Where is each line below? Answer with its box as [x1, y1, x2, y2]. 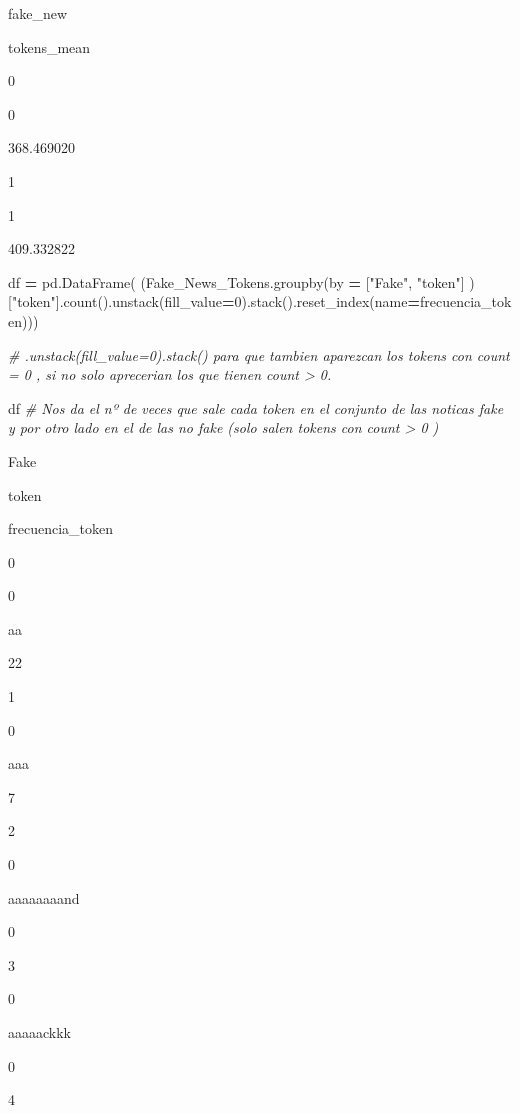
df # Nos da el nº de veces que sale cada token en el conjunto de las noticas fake [8, 397, 504, 418]
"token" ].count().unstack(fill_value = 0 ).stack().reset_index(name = [11, 291, 420, 312]
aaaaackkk [8, 1022, 71, 1042]
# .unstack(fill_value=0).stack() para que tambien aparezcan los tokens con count [8, 344, 510, 365]
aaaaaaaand [8, 887, 80, 908]
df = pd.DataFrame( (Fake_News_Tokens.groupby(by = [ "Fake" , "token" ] [8, 271, 465, 292]
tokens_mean [8, 36, 91, 57]
